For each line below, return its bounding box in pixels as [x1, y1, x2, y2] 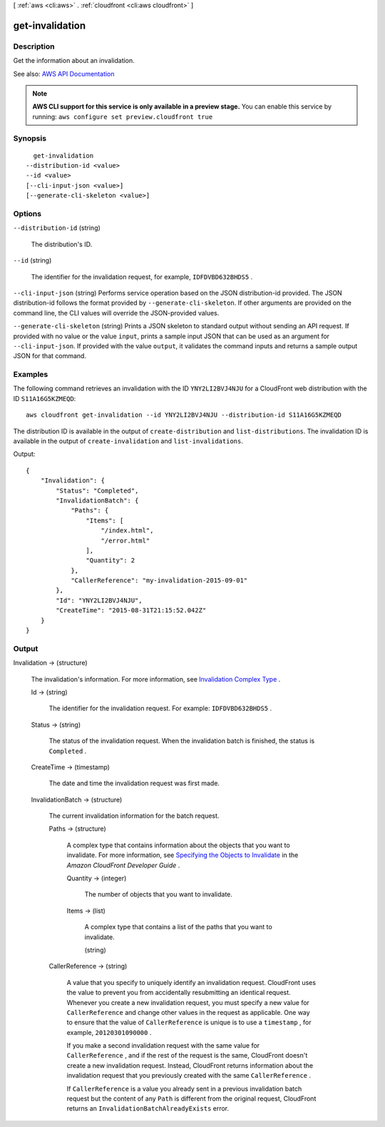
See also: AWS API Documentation [13, 69, 115, 78]
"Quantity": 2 [86, 557, 135, 565]
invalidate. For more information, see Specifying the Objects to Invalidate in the [66, 851, 299, 859]
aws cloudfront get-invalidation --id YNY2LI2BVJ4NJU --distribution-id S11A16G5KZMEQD [26, 411, 342, 419]
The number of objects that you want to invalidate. [84, 890, 233, 899]
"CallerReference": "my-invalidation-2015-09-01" [71, 577, 248, 585]
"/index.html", [101, 527, 154, 535]
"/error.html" [101, 536, 150, 545]
